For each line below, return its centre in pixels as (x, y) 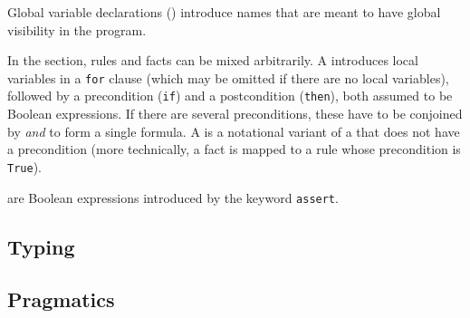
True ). (24, 166)
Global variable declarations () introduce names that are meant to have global (224, 12)
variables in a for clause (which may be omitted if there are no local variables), (228, 77)
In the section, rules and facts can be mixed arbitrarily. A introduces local (213, 60)
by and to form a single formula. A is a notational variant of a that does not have (234, 131)
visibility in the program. (77, 29)
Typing (41, 246)
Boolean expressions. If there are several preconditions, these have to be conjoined (235, 114)
